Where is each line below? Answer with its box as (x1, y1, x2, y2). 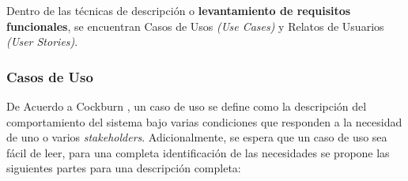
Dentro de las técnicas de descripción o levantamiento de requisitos (6, 2, 351, 18)
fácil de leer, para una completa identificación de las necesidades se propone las (6, 144, 390, 160)
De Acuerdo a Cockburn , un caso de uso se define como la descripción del (6, 98, 367, 114)
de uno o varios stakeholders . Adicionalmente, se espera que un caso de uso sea (6, 129, 387, 145)
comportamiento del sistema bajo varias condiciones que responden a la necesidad (6, 113, 402, 130)
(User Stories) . (6, 33, 78, 50)
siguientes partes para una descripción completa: (6, 160, 241, 176)
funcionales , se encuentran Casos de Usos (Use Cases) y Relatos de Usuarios (6, 17, 384, 34)
